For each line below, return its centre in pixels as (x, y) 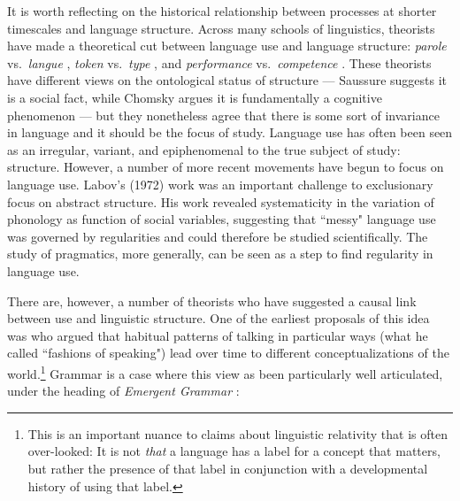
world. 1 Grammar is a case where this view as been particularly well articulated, (225, 372)
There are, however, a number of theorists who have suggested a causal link (212, 301)
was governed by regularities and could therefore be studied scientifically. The (218, 236)
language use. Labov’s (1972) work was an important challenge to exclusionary (220, 184)
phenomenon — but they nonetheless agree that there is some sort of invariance (223, 115)
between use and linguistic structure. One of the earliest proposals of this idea (218, 318)
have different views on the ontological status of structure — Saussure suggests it (227, 80)
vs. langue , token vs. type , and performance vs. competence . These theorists (219, 62)
